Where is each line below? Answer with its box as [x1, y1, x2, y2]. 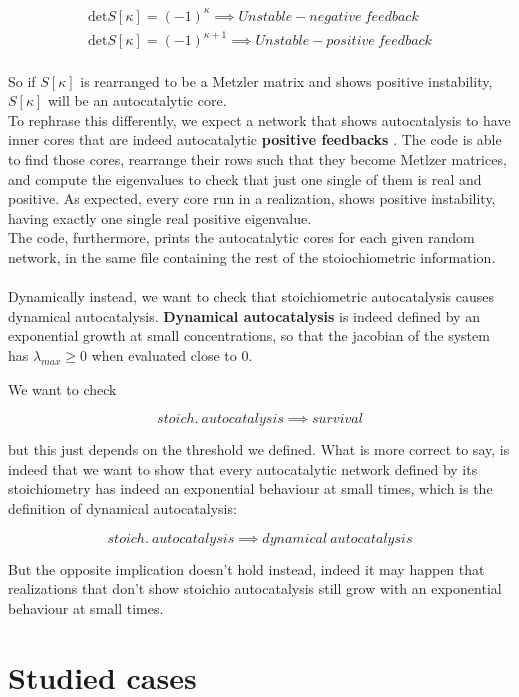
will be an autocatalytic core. [47, 90, 227, 111]
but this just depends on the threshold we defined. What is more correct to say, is [8, 439, 510, 460]
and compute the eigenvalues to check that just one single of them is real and [8, 168, 482, 189]
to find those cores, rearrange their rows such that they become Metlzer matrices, [8, 149, 507, 170]
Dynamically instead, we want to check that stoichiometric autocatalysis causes [8, 286, 494, 307]
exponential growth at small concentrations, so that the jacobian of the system [8, 325, 490, 346]
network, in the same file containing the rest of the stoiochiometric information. [8, 247, 496, 267]
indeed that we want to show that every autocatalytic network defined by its [8, 458, 478, 479]
